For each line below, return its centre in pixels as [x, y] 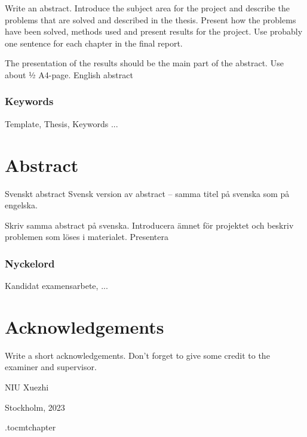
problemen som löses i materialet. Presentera [87, 237]
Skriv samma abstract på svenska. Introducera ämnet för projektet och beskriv [149, 225]
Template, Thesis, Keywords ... [62, 123]
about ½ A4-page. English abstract [69, 74]
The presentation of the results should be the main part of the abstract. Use [144, 63]
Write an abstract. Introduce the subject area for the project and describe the [147, 8]
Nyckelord [30, 263]
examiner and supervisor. [51, 367]
